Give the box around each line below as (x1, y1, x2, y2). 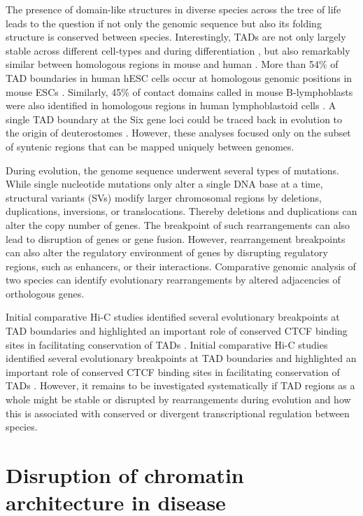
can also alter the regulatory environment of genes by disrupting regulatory (6, 245, 328, 260)
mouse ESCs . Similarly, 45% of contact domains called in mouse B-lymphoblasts (6, 84, 353, 99)
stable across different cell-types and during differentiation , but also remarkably (6, 43, 350, 57)
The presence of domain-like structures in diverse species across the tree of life (6, 2, 341, 16)
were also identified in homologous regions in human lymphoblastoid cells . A (6, 98, 336, 113)
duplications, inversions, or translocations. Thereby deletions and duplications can (6, 204, 357, 218)
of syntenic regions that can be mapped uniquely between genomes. (6, 139, 294, 153)
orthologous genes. (6, 286, 85, 300)
